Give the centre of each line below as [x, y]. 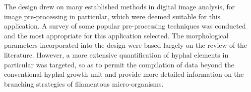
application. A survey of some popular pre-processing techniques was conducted [125, 26]
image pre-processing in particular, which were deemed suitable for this [112, 16]
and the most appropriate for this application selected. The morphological [116, 35]
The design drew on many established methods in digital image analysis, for [120, 6]
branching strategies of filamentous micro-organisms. [84, 83]
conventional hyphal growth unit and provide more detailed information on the [124, 74]
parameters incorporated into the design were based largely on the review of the [125, 45]
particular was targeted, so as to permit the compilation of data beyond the [119, 64]
